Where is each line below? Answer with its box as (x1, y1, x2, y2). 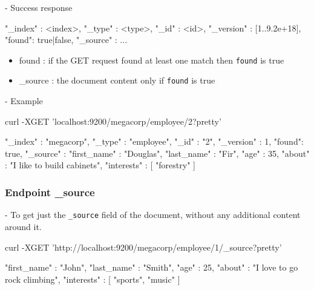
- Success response (5, 1, 73, 13)
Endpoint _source (5, 184, 95, 199)
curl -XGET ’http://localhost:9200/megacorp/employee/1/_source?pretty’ (5, 240, 282, 253)
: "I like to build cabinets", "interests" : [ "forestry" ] (5, 159, 195, 171)
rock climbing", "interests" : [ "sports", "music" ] (5, 272, 180, 285)
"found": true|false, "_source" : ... (5, 33, 128, 46)
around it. (5, 220, 42, 232)
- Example (5, 94, 43, 107)
